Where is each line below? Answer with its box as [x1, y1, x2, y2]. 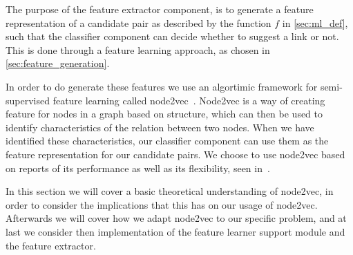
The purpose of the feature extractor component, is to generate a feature [6, 2, 314, 16]
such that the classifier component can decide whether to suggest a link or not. [6, 29, 339, 44]
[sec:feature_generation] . [6, 56, 110, 70]
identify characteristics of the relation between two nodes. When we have [6, 120, 314, 134]
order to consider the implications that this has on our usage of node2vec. [6, 197, 318, 211]
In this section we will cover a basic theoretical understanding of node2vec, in [6, 184, 334, 198]
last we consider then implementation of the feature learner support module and [6, 224, 345, 238]
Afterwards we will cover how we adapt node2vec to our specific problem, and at [6, 211, 347, 225]
